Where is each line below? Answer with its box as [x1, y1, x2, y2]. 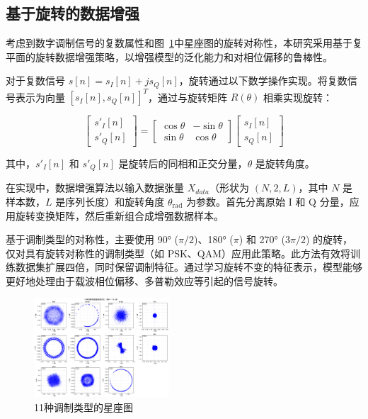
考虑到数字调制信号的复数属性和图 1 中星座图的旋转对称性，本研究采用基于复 [6, 35, 362, 50]
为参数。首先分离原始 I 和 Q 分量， [186, 194, 350, 208]
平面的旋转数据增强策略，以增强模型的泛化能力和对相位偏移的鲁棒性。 [6, 49, 333, 64]
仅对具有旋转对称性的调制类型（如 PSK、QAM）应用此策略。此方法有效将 [6, 245, 351, 260]
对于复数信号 [6, 73, 65, 88]
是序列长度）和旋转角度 [55, 194, 165, 208]
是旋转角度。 [255, 155, 315, 170]
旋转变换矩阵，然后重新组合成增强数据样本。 [15, 208, 224, 223]
